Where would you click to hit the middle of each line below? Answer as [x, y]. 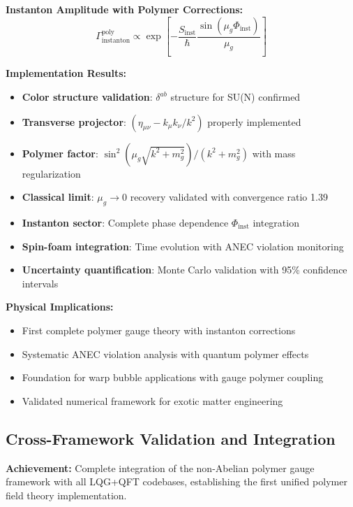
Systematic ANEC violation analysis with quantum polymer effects [165, 354]
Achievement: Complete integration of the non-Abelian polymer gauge [160, 467]
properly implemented [254, 121]
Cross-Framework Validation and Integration [171, 438]
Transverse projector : [74, 121]
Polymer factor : [60, 153]
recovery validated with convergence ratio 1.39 [229, 197]
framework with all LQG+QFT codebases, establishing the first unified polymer [176, 481]
